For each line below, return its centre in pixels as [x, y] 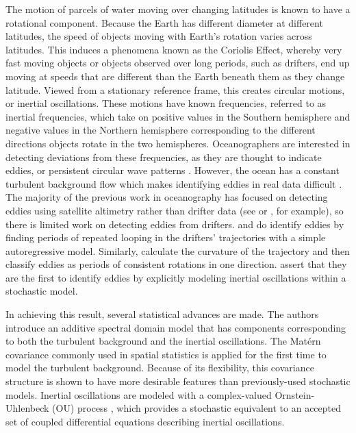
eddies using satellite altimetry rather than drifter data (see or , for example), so [175, 210]
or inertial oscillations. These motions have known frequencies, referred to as [166, 103]
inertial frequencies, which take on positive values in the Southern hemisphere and [178, 116]
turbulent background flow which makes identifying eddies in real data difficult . [174, 183]
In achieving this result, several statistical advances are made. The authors [162, 314]
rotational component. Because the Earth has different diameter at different [164, 22]
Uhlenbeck [27, 408]
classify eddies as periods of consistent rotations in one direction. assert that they [176, 264]
